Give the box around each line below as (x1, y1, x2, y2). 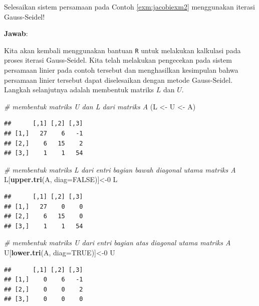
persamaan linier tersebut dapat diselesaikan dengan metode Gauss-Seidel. (4, 74, 233, 85)
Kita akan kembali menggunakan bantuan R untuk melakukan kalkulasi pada (4, 45, 241, 55)
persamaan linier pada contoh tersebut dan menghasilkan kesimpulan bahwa (4, 65, 238, 75)
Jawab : (4, 28, 28, 39)
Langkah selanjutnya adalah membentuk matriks (4, 84, 154, 95)
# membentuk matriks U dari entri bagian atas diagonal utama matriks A (4, 237, 231, 248)
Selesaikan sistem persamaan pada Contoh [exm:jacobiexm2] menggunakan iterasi (4, 2, 255, 12)
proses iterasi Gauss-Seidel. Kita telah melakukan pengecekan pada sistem (4, 55, 232, 65)
